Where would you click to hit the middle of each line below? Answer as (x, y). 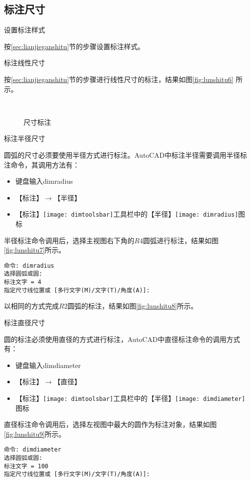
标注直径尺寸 (25, 322)
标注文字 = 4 (23, 282)
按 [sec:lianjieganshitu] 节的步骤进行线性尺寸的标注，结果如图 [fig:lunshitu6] (119, 79)
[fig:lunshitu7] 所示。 (35, 250)
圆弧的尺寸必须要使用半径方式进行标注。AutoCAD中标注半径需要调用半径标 (125, 155)
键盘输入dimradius (44, 181)
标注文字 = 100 (26, 466)
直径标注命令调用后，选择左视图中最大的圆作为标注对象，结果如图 (110, 424)
